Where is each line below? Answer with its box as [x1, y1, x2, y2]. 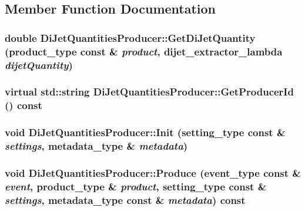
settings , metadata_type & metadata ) [5, 139, 188, 153]
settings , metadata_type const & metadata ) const [5, 192, 246, 207]
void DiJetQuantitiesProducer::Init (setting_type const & [5, 125, 286, 140]
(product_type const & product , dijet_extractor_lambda [5, 44, 283, 58]
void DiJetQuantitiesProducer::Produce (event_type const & [5, 165, 301, 180]
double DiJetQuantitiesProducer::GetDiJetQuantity [5, 30, 256, 45]
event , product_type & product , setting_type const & [5, 179, 267, 193]
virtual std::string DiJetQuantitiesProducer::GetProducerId [5, 84, 294, 99]
